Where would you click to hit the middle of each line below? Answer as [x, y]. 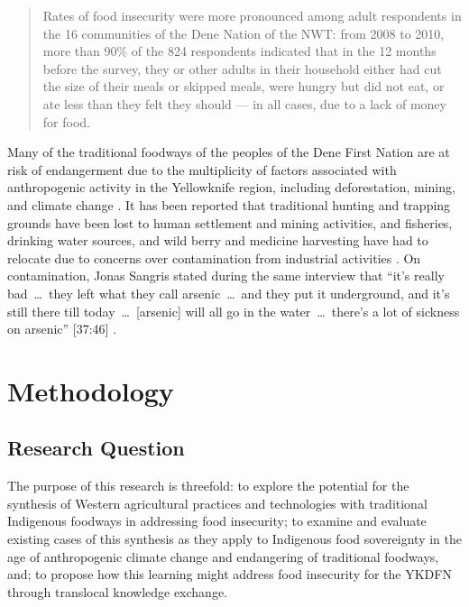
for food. [66, 121]
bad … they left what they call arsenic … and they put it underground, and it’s [229, 293]
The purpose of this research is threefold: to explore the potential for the [208, 486]
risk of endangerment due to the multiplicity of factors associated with [202, 169]
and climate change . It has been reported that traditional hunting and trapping [229, 204]
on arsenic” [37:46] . [62, 329]
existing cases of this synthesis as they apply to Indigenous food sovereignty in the [235, 539]
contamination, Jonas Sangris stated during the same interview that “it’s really [226, 276]
